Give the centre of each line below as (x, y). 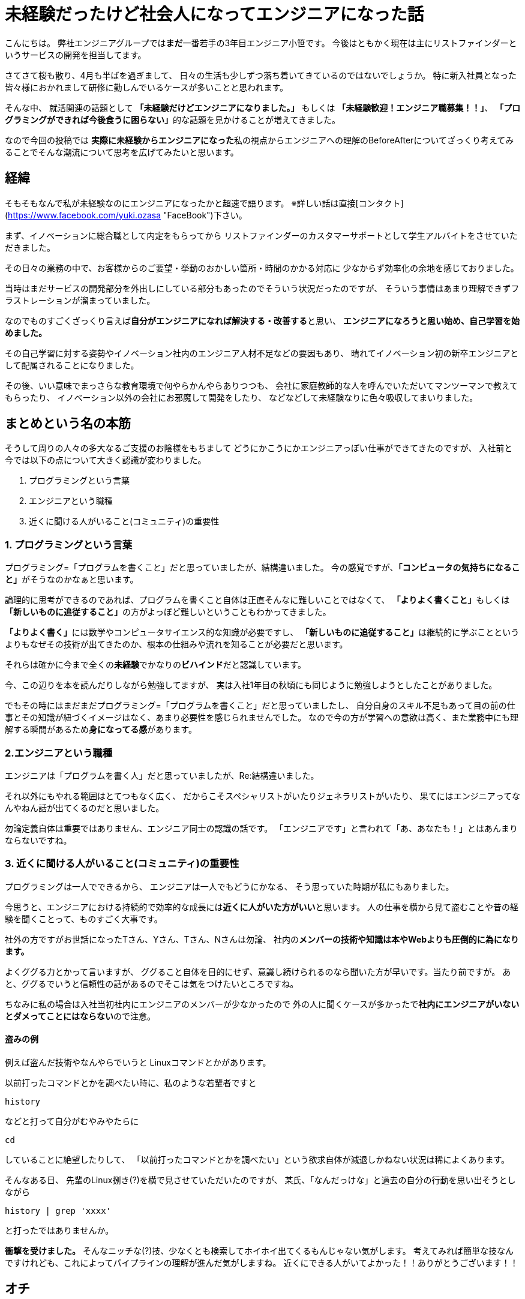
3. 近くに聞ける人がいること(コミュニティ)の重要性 (122, 864)
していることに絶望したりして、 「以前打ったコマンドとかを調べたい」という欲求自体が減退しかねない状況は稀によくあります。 (257, 1159)
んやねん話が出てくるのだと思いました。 (85, 808)
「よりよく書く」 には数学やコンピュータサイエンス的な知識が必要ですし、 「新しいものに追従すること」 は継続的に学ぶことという (262, 632)
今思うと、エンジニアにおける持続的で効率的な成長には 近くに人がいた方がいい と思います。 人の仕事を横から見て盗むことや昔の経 (262, 907)
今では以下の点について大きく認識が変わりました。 (106, 460)
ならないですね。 (38, 840)
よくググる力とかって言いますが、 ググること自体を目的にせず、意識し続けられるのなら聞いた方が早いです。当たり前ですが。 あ (258, 971)
